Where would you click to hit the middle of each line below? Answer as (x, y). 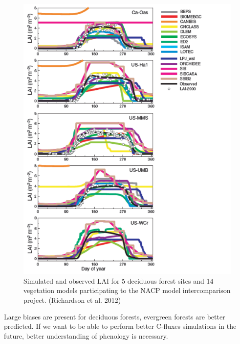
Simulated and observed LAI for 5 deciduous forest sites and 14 (119, 280)
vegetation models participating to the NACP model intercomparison (127, 290)
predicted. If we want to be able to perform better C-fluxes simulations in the (120, 326)
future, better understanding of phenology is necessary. (86, 335)
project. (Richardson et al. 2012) (72, 300)
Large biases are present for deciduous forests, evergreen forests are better (115, 316)
